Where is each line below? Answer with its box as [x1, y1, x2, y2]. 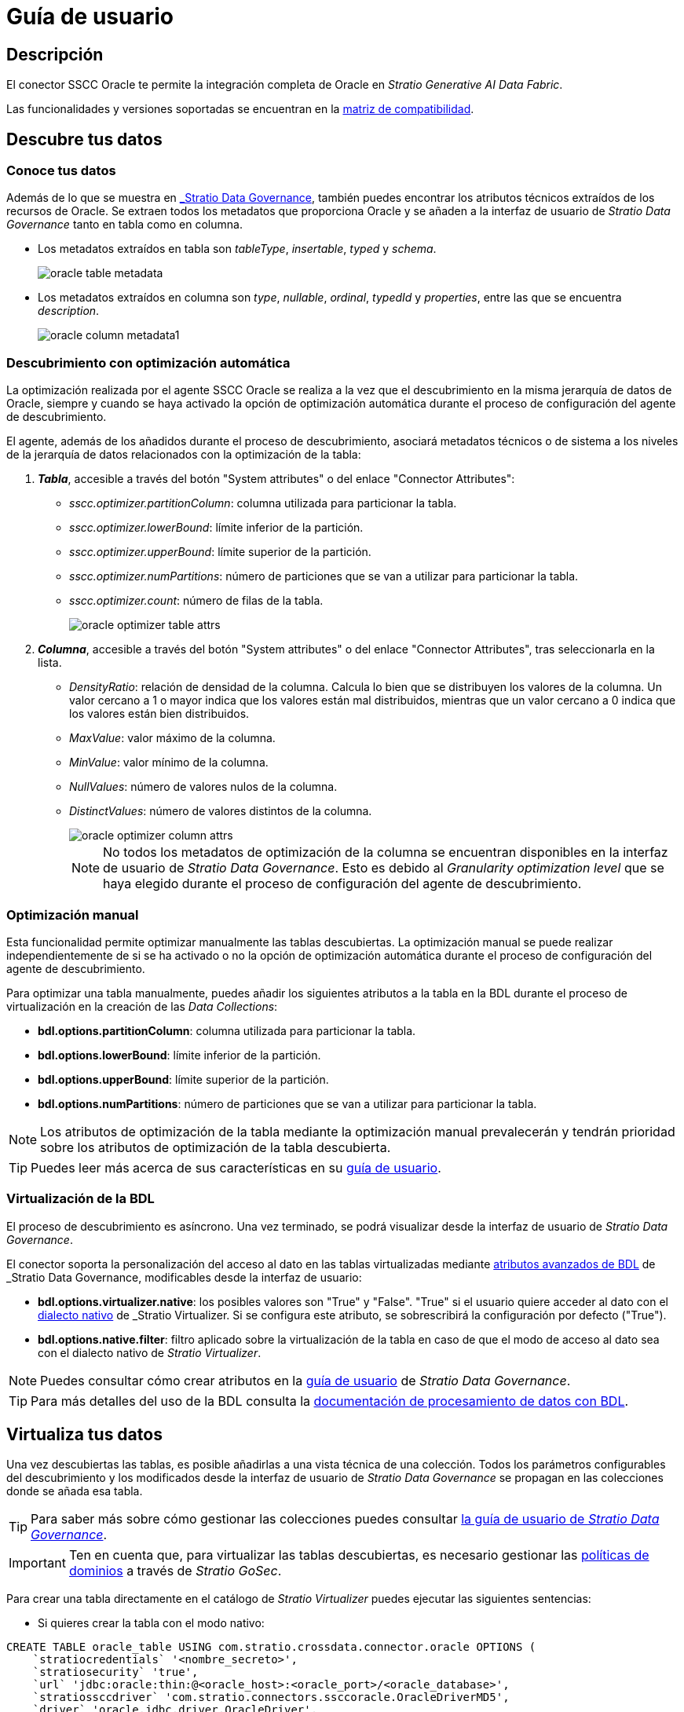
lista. [38, 656, 62, 670]
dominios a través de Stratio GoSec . [68, 1563, 282, 1579]
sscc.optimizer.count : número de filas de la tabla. [69, 594, 324, 608]
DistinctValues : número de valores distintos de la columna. [69, 804, 372, 818]
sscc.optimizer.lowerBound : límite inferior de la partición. [69, 521, 364, 535]
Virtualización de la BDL [6, 1191, 155, 1207]
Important [9, 1555, 66, 1571]
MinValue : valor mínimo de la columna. [69, 755, 269, 770]
